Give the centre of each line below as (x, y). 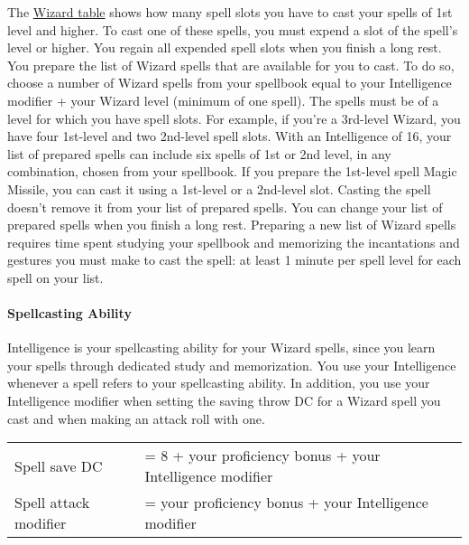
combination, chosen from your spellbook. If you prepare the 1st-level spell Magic (232, 171)
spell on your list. (55, 277)
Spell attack (52, 503)
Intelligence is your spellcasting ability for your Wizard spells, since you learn (221, 348)
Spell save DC (59, 465)
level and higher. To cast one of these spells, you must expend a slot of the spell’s (233, 29)
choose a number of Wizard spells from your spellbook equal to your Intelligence (230, 83)
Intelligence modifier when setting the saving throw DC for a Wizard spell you (224, 401)
